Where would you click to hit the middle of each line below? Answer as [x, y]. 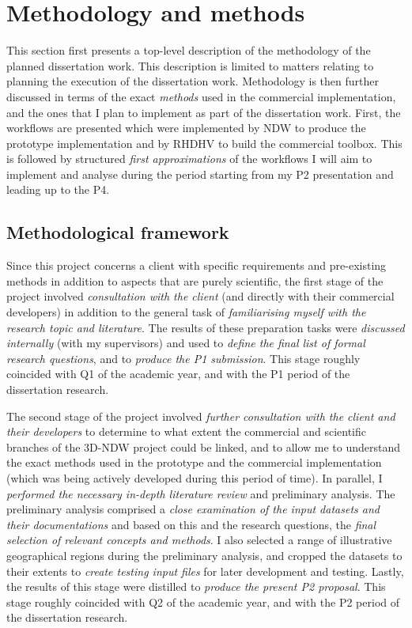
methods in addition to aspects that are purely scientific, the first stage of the [195, 280]
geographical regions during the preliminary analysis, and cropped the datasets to [204, 555]
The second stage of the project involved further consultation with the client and [201, 416]
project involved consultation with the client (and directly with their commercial [200, 296]
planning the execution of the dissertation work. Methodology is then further [193, 81]
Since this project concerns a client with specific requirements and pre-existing [197, 265]
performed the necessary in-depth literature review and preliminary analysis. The [201, 493]
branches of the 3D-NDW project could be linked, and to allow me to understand [204, 446]
